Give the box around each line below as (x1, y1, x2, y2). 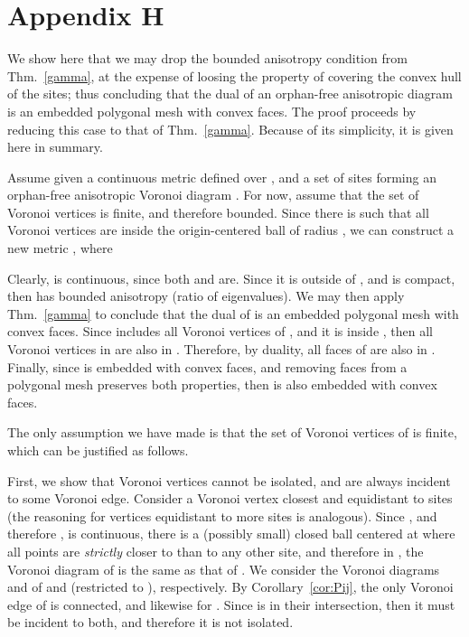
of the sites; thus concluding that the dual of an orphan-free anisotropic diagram (7, 84, 453, 103)
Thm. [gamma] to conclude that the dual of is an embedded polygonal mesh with (7, 304, 459, 323)
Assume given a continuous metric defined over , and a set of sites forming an (7, 167, 436, 186)
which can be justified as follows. (7, 441, 189, 459)
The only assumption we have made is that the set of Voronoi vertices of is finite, (7, 423, 457, 442)
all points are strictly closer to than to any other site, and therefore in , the (7, 541, 424, 560)
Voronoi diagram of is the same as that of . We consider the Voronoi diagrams (7, 559, 440, 578)
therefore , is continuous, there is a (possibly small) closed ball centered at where (7, 524, 455, 543)
